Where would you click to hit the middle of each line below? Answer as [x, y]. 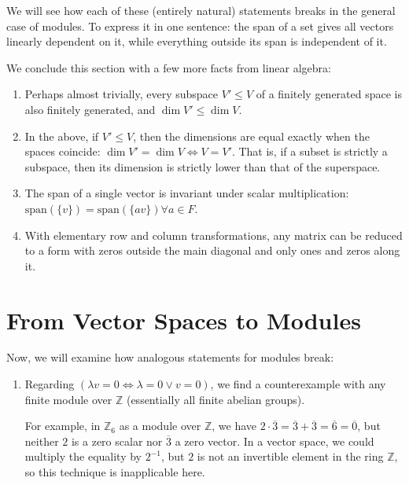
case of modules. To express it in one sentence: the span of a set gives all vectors [200, 26]
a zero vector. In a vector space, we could [275, 441]
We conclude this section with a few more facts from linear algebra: [169, 67]
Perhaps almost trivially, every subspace [122, 94]
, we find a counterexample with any [298, 384]
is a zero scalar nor [117, 441]
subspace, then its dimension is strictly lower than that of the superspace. [203, 166]
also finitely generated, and [90, 109]
